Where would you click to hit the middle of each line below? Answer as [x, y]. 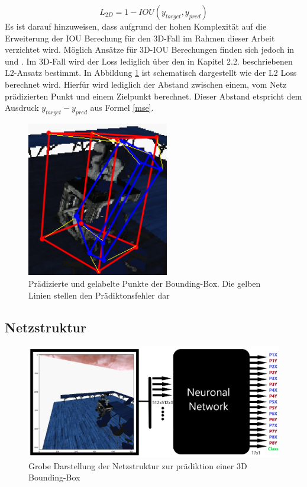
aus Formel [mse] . [122, 108]
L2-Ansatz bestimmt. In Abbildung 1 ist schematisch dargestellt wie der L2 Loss [151, 73]
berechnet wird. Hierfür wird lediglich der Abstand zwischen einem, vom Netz [146, 84]
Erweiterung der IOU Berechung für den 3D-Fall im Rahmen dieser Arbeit [140, 38]
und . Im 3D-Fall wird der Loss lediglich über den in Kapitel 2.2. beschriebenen [149, 61]
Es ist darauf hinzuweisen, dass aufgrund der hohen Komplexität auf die [136, 26]
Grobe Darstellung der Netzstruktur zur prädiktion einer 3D [138, 465]
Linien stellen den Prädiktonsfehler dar [99, 295]
